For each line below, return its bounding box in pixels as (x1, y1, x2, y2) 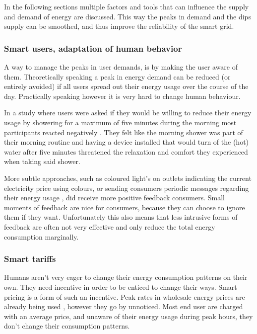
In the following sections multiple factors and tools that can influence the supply (4, 1, 249, 11)
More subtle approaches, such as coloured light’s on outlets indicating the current (4, 172, 252, 183)
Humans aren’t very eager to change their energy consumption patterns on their (4, 272, 248, 282)
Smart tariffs (4, 252, 56, 265)
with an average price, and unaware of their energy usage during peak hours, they (4, 311, 253, 321)
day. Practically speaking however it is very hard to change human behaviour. (4, 90, 241, 101)
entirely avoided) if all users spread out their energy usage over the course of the (4, 81, 249, 91)
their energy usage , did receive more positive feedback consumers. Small (4, 192, 225, 203)
